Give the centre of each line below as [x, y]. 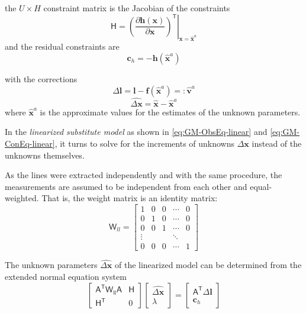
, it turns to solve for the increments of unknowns [145, 143]
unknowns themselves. [45, 155]
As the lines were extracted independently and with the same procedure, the [144, 175]
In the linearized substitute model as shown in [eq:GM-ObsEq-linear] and [136, 132]
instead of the [277, 143]
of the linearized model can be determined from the [208, 265]
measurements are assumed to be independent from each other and [126, 186]
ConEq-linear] [30, 143]
